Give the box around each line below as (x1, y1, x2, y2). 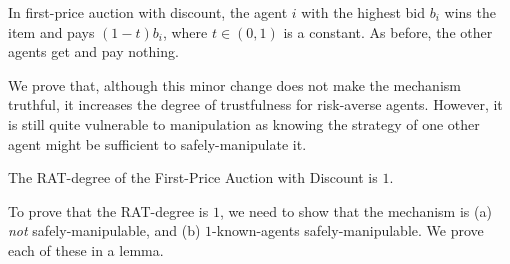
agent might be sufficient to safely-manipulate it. (8, 133, 307, 154)
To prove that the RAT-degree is (8, 200, 209, 221)
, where (162, 21, 208, 42)
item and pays (8, 21, 95, 42)
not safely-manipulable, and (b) (8, 220, 201, 241)
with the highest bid (301, 2, 426, 22)
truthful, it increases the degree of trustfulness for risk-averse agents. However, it (8, 94, 503, 115)
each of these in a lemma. (8, 239, 164, 260)
